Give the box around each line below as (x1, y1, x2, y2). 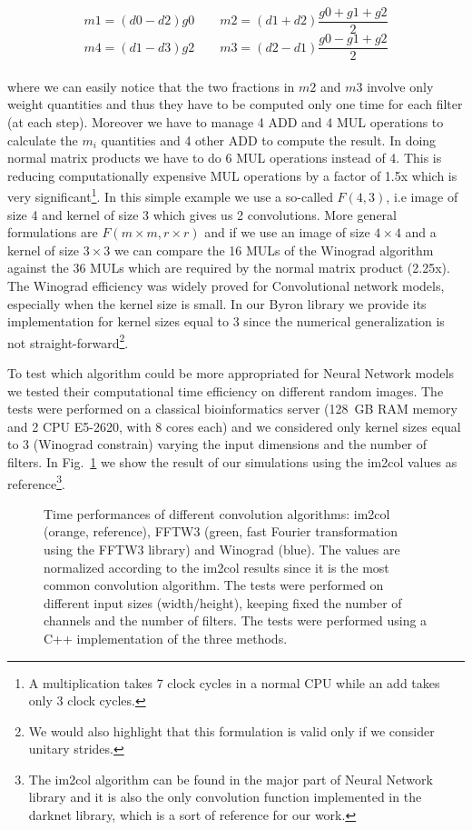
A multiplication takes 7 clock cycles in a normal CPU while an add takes (28, 673, 440, 692)
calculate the (7, 130, 78, 149)
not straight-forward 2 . (7, 330, 129, 352)
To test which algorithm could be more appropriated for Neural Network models (7, 363, 454, 382)
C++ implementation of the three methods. (44, 628, 288, 647)
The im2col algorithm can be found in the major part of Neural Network (28, 769, 433, 788)
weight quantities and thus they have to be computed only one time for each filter (7, 95, 463, 114)
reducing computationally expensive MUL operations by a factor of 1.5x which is (7, 165, 457, 185)
